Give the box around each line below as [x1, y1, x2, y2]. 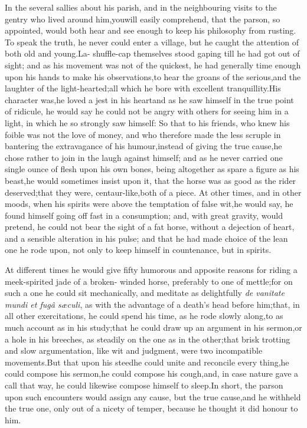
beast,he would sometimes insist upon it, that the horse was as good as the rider [5, 174, 296, 186]
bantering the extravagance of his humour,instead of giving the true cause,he [5, 140, 282, 152]
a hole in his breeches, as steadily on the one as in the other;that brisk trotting [5, 332, 290, 345]
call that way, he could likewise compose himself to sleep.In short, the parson [5, 379, 283, 391]
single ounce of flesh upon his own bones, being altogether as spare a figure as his [5, 163, 299, 175]
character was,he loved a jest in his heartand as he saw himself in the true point [5, 93, 294, 106]
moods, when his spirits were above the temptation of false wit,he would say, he [5, 197, 293, 210]
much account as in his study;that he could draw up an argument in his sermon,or [5, 321, 302, 334]
